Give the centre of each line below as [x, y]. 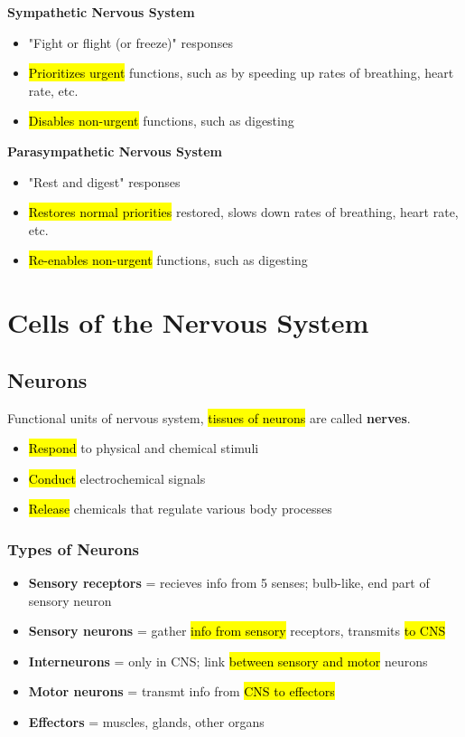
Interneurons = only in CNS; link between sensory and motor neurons [228, 661]
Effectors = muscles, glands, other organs [146, 722]
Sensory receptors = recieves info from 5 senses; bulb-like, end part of [229, 583]
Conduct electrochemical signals [117, 478]
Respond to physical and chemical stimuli [144, 448]
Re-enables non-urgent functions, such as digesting [168, 260]
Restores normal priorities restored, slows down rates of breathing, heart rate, [243, 212]
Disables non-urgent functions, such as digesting [161, 121]
